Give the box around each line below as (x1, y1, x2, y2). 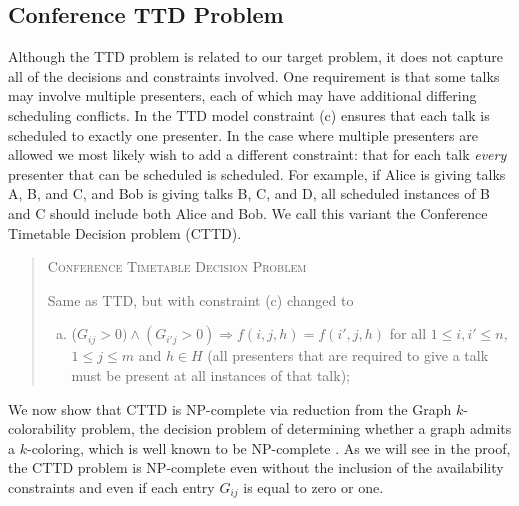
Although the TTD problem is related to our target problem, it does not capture (8, 46, 503, 67)
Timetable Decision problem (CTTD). (8, 222, 242, 243)
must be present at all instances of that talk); (71, 364, 350, 385)
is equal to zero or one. (243, 476, 384, 497)
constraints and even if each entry (8, 476, 215, 497)
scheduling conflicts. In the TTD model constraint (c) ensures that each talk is (8, 104, 490, 125)
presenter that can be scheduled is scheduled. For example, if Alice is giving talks (8, 163, 506, 184)
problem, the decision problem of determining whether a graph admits (81, 418, 512, 439)
